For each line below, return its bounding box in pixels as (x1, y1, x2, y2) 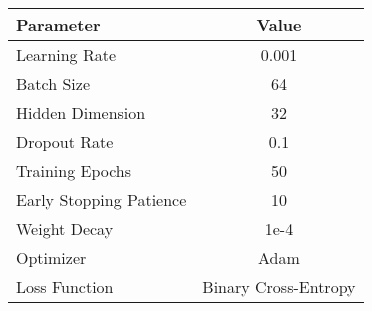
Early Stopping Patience (16, 188, 187, 211)
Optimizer (16, 246, 87, 269)
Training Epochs (16, 159, 132, 182)
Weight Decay (16, 217, 114, 240)
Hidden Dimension (16, 101, 146, 124)
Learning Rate (16, 43, 117, 66)
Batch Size (16, 72, 90, 95)
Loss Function (16, 275, 114, 298)
